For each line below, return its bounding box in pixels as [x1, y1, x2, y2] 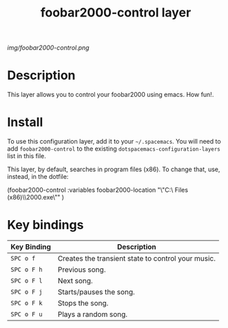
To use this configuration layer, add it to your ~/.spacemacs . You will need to [7, 138, 222, 146]
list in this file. [7, 152, 47, 160]
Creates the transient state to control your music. [57, 254, 216, 263]
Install [7, 115, 43, 130]
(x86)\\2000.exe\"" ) [7, 193, 64, 201]
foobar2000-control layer [40, 5, 191, 21]
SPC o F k [10, 299, 43, 307]
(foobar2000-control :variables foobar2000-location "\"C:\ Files [7, 186, 188, 194]
